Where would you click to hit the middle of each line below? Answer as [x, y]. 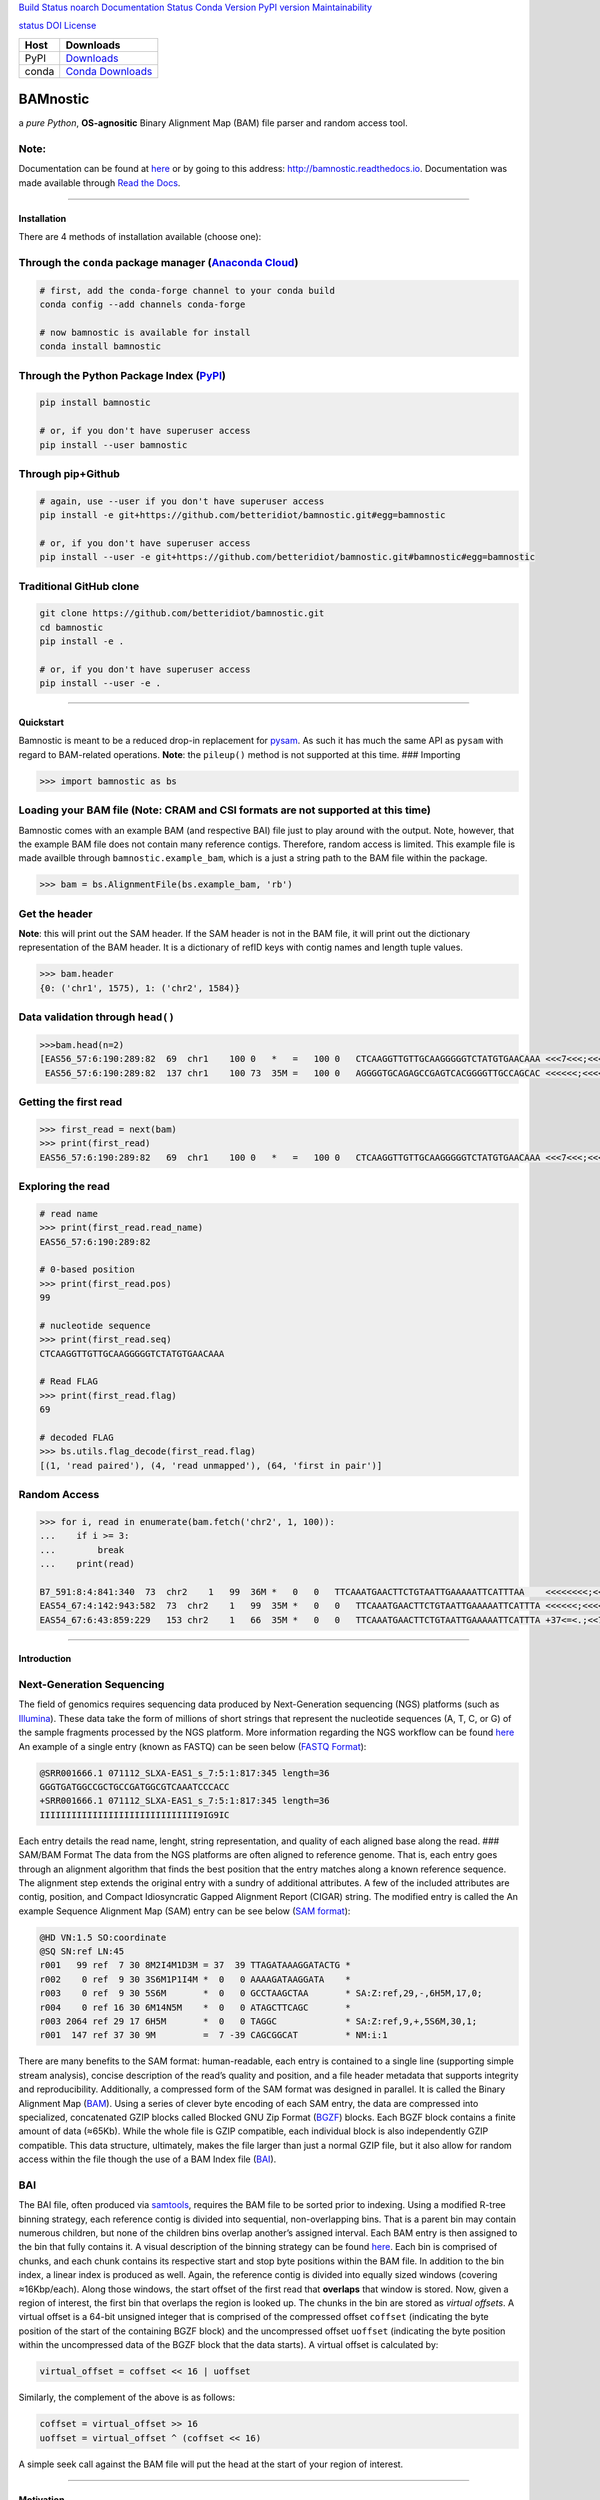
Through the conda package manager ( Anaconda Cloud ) [158, 262]
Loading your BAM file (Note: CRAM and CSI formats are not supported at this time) [225, 810]
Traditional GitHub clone [79, 586]
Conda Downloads [109, 71]
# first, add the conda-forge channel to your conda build [187, 290]
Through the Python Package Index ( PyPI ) [122, 375]
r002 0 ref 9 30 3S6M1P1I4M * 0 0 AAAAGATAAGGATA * [195, 1979]
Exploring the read [64, 1186]
